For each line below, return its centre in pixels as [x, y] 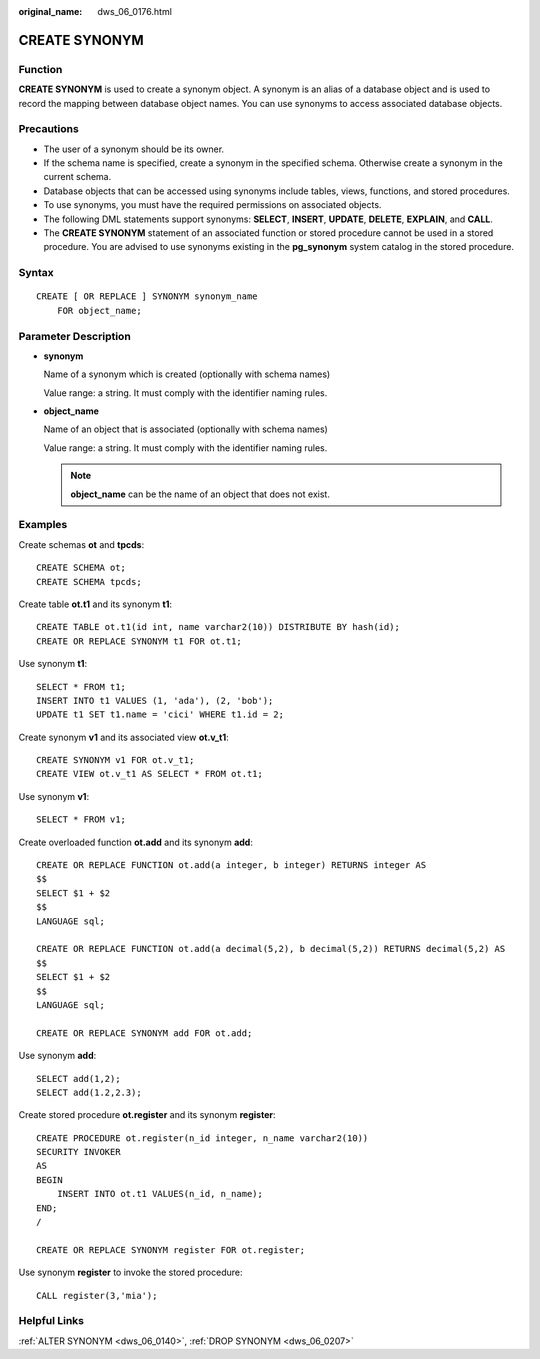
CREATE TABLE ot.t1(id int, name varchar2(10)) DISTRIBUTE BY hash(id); [218, 627]
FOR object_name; [99, 310]
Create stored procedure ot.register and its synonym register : [147, 1115]
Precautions [48, 129]
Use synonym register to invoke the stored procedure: [130, 1272]
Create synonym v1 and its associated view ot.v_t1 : [123, 737]
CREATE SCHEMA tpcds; [89, 581]
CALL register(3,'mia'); [97, 1295]
